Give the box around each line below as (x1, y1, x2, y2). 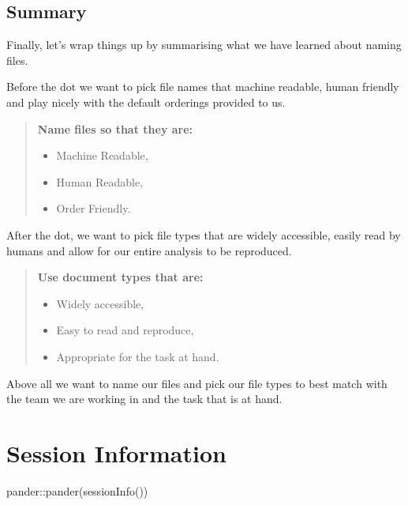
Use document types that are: (37, 269, 204, 285)
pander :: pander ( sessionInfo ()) (6, 482, 148, 499)
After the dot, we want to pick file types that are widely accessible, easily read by (6, 226, 401, 243)
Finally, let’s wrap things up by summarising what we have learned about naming (6, 36, 402, 53)
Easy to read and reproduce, (56, 322, 194, 338)
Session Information (6, 436, 226, 469)
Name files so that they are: (37, 120, 193, 137)
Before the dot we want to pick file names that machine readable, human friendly (6, 78, 399, 95)
